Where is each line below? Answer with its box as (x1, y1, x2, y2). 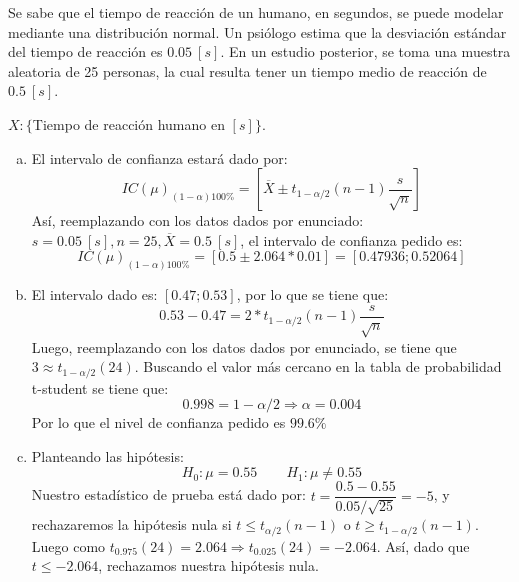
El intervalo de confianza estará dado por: (31, 147, 288, 168)
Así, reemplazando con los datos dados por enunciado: (31, 210, 364, 231)
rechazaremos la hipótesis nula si (31, 514, 232, 535)
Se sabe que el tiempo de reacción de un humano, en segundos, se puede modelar (8, 2, 504, 22)
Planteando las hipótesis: (31, 445, 184, 466)
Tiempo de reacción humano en (32, 113, 225, 134)
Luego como (31, 535, 106, 556)
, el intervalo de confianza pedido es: (240, 229, 463, 250)
